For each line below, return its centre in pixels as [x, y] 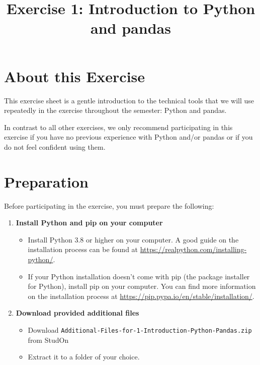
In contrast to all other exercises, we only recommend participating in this [118, 127]
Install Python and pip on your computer [89, 223]
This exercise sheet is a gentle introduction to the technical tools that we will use [129, 100]
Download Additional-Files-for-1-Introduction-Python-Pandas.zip [140, 329]
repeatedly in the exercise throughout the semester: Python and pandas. [115, 110]
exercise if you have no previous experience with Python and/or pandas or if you [128, 137]
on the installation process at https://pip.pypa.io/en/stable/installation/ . [141, 296]
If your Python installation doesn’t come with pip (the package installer [139, 276]
